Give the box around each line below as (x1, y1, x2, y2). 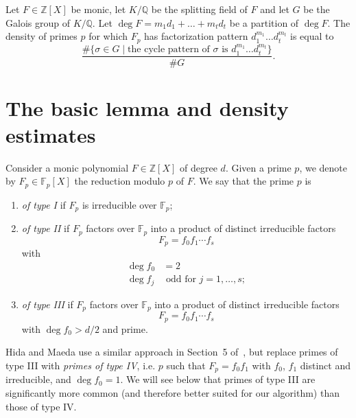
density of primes (5, 29, 78, 43)
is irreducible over (82, 197, 157, 211)
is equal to (290, 29, 334, 43)
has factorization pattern (144, 29, 248, 43)
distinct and (300, 358, 351, 372)
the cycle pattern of (128, 45, 210, 55)
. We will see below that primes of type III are (120, 372, 316, 386)
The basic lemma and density (5, 93, 289, 121)
